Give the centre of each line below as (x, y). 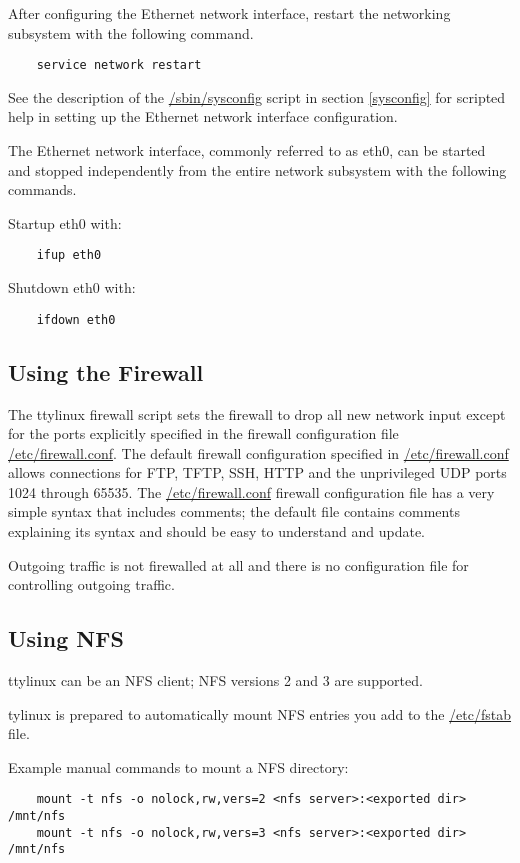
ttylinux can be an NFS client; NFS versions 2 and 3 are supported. (215, 680)
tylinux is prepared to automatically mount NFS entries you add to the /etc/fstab (260, 713)
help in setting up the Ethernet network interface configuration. (203, 116)
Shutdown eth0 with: (72, 287)
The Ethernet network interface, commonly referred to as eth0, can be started (247, 150)
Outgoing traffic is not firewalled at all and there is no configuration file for (238, 564)
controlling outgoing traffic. (91, 584)
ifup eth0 (69, 255)
